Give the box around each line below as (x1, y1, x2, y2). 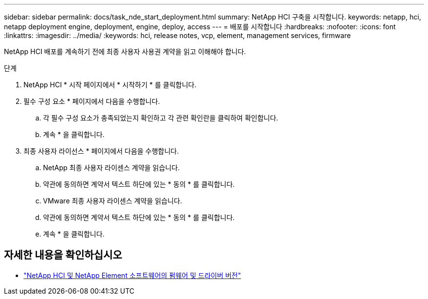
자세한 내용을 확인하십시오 (4, 249, 122, 261)
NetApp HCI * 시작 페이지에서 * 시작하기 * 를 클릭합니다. (23, 80, 196, 89)
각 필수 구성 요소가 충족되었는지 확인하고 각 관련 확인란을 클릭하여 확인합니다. (43, 114, 278, 122)
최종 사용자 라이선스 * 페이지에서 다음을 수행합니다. (23, 147, 179, 155)
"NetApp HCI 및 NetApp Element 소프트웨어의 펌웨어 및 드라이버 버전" (23, 271, 241, 279)
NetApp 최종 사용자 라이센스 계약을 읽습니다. (43, 163, 180, 172)
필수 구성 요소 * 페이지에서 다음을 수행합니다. (23, 97, 160, 105)
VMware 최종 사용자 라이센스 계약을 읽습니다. (43, 197, 182, 205)
